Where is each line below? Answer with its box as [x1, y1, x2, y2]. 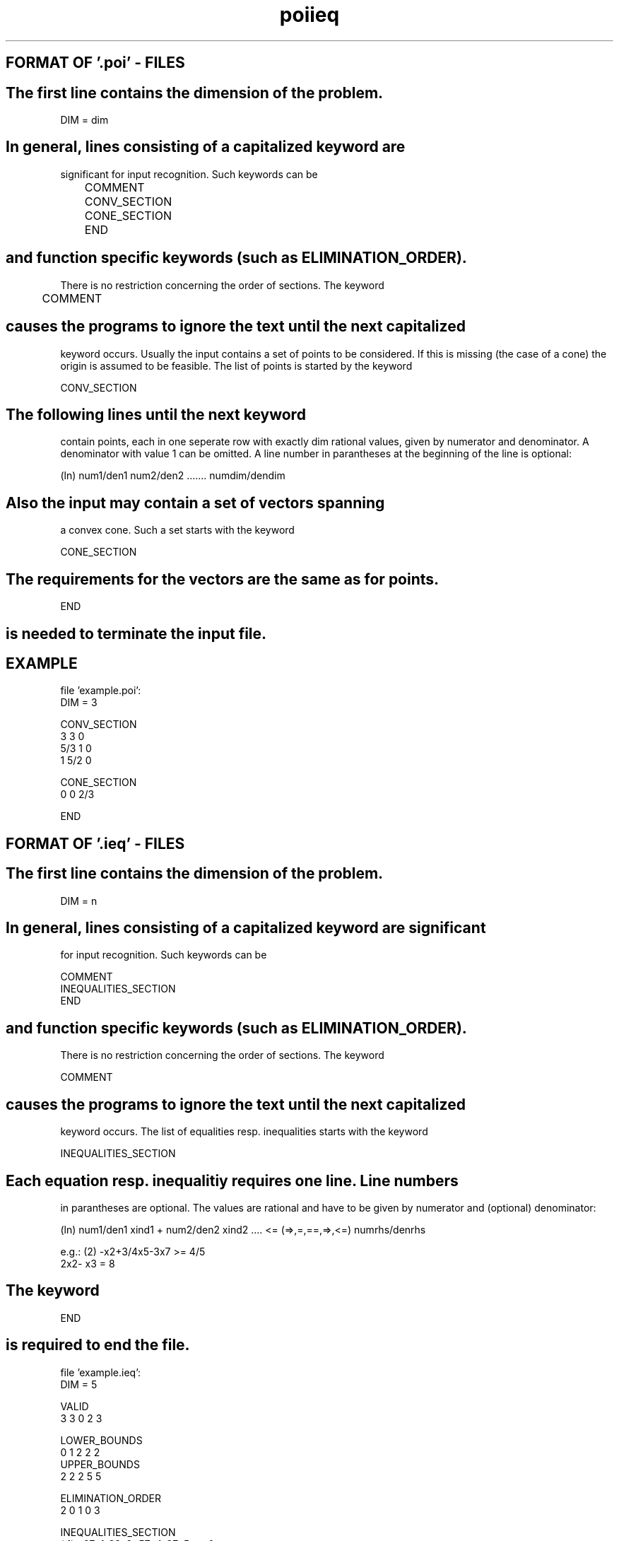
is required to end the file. [6, 1336, 190, 1354]
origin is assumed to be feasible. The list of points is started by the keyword [60, 359, 413, 372]
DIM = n [60, 894, 98, 907]
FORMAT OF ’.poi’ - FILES [6, 54, 185, 72]
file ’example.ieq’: [60, 1366, 141, 1378]
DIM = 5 [60, 1378, 98, 1390]
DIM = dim [60, 114, 109, 127]
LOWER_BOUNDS [60, 1434, 143, 1446]
